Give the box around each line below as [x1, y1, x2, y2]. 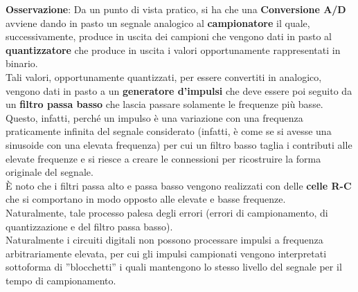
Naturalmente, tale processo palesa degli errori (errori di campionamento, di [6, 205, 328, 219]
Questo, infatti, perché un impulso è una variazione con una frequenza [6, 110, 303, 125]
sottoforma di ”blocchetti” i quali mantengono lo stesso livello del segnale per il [6, 259, 342, 274]
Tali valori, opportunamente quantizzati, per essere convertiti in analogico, [6, 69, 322, 84]
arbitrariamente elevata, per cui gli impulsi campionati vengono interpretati [6, 246, 327, 260]
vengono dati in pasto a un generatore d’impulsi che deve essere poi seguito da [6, 83, 352, 98]
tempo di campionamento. [6, 273, 116, 287]
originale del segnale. [6, 165, 93, 179]
